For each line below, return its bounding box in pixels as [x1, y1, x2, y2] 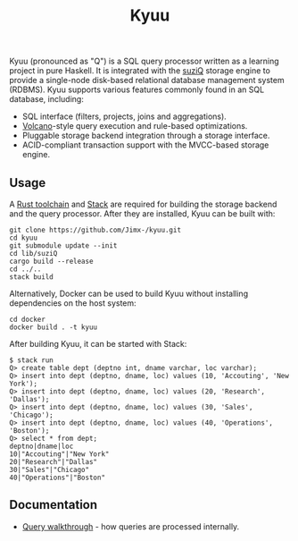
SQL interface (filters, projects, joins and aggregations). [21, 111, 228, 122]
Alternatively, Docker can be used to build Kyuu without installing [9, 288, 248, 299]
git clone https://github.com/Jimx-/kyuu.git [9, 225, 181, 234]
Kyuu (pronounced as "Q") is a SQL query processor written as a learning [9, 55, 279, 67]
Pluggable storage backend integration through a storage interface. [21, 131, 270, 141]
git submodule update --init [9, 241, 118, 250]
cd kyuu [9, 233, 38, 242]
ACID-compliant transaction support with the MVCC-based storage [21, 139, 269, 150]
